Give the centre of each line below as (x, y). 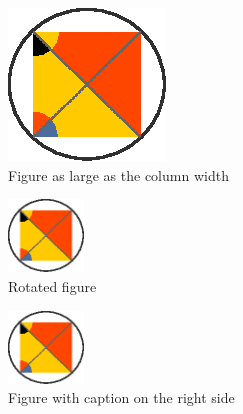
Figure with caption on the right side (121, 397)
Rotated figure (52, 285)
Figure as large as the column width (118, 174)
